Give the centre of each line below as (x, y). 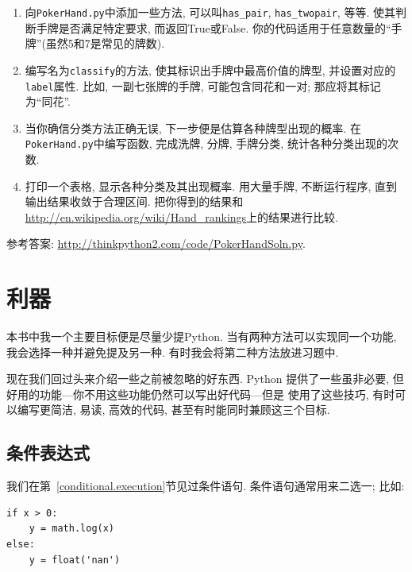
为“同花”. (48, 101)
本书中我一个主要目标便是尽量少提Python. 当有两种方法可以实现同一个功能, (202, 336)
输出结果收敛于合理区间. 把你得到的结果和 (134, 201)
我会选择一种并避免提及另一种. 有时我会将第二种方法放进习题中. (173, 352)
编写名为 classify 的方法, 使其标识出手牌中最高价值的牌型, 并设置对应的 (210, 70)
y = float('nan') (75, 560)
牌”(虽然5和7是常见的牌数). (95, 43)
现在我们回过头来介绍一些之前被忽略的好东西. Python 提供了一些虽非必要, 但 (205, 379)
